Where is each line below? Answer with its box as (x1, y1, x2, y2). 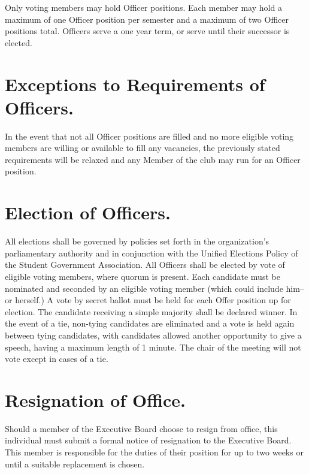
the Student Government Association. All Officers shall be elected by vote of (5, 258, 285, 271)
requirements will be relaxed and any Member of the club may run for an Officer (5, 153, 301, 165)
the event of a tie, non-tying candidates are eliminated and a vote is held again (5, 317, 295, 330)
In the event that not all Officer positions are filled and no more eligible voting (5, 129, 294, 142)
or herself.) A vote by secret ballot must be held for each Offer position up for (5, 294, 291, 306)
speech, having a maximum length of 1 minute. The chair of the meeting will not (5, 340, 301, 353)
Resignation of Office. (5, 387, 186, 412)
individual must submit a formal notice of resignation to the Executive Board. (5, 434, 292, 446)
